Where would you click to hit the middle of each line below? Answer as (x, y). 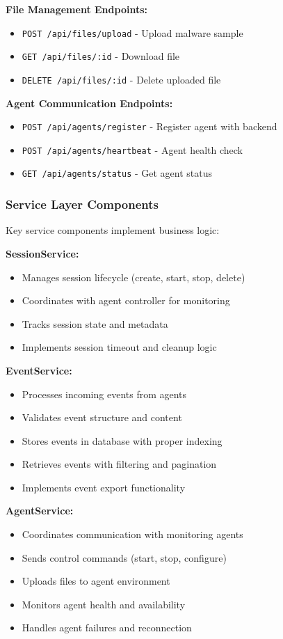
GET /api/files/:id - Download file (101, 56)
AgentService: (40, 511)
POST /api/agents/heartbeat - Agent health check (132, 149)
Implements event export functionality (104, 487)
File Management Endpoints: (76, 9)
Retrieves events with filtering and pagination (119, 464)
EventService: (39, 370)
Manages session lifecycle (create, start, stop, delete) (134, 277)
